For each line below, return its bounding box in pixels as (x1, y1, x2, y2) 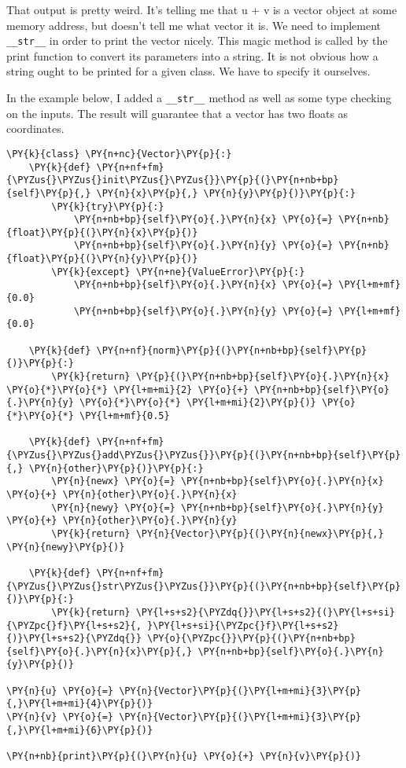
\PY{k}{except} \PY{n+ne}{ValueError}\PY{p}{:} (51, 266, 305, 277)
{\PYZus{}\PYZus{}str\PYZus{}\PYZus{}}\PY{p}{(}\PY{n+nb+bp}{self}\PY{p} (6, 580, 401, 592)
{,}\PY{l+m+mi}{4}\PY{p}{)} (6, 698, 153, 710)
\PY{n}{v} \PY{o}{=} (6, 711, 114, 723)
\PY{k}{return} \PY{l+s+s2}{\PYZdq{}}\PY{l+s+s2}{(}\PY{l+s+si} (51, 606, 395, 618)
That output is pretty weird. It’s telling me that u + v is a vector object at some (6, 2, 397, 17)
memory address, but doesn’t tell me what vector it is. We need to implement (6, 17, 381, 33)
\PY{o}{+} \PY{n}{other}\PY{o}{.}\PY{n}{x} (6, 488, 238, 500)
